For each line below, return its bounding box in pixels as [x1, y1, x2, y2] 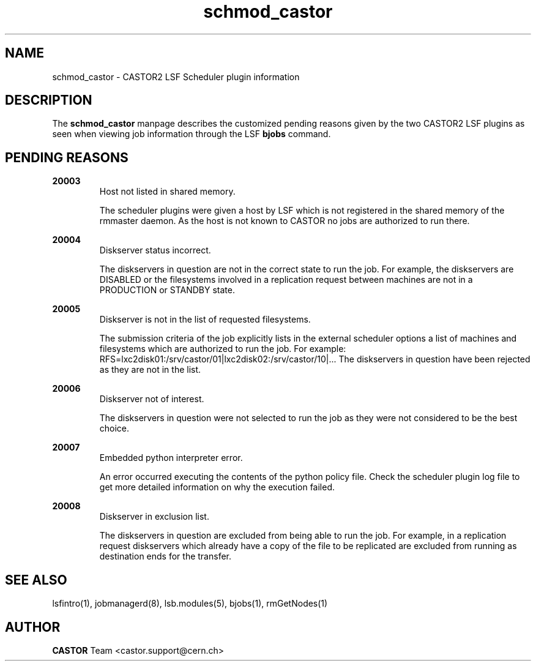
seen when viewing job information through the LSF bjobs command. [52, 129, 331, 140]
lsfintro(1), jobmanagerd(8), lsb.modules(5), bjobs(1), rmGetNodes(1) [52, 598, 328, 609]
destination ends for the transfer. [99, 551, 231, 562]
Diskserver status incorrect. [99, 245, 211, 256]
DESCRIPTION [5, 92, 92, 108]
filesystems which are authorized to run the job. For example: [99, 343, 346, 354]
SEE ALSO [5, 572, 67, 588]
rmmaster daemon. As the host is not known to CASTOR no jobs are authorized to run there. [99, 215, 470, 226]
